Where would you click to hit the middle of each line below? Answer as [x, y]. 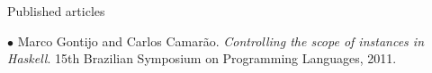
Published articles [56, 11]
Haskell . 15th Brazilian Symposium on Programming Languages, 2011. [202, 58]
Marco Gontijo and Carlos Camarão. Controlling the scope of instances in [221, 41]
